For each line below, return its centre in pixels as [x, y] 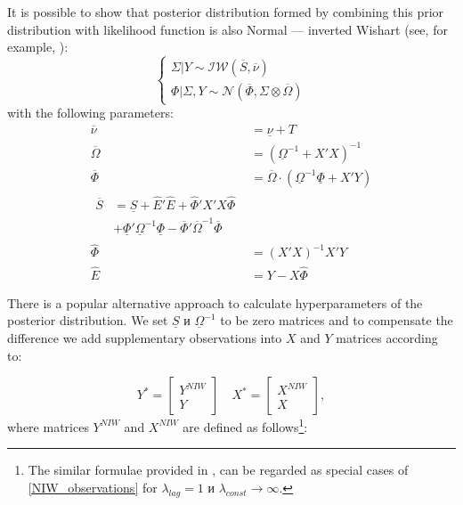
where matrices [48, 426]
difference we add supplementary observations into [145, 337]
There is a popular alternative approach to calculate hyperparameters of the [215, 302]
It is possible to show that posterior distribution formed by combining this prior [226, 12]
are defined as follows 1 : [245, 425]
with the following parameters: [90, 113]
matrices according [387, 337]
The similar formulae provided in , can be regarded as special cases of [218, 470]
